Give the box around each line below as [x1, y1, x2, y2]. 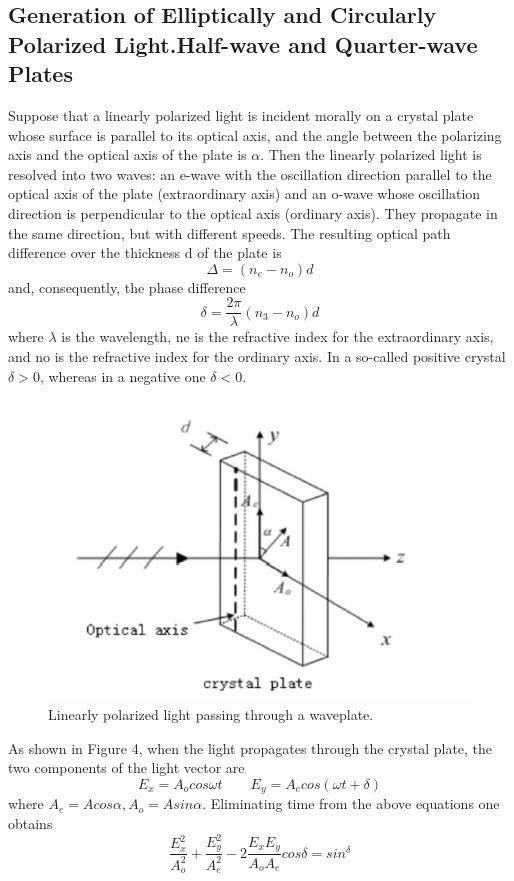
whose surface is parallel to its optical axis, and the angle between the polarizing [8, 124, 502, 145]
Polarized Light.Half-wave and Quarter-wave [8, 28, 478, 59]
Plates [8, 58, 73, 89]
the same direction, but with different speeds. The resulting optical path [8, 222, 451, 243]
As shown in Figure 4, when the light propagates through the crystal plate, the [8, 737, 493, 758]
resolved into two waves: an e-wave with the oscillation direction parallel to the [8, 163, 492, 184]
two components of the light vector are [8, 757, 245, 778]
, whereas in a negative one [39, 365, 206, 386]
